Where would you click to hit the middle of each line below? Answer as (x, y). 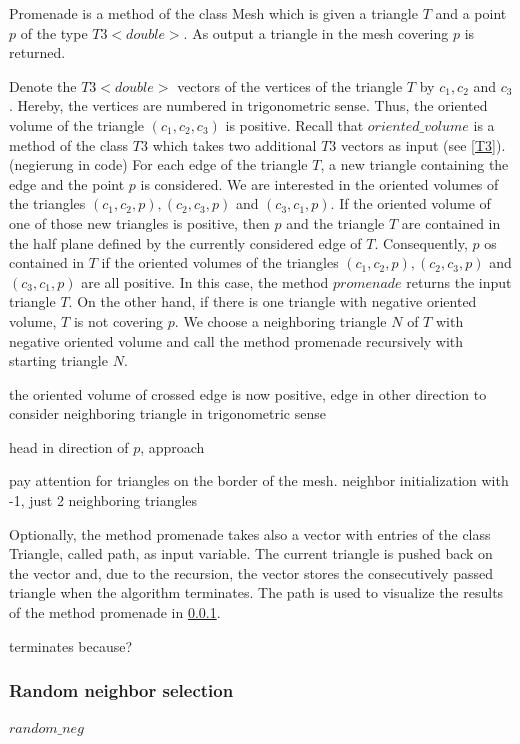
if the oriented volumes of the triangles (220, 262)
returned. (37, 52)
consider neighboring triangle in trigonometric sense (168, 413)
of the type (54, 32)
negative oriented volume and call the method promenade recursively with (236, 340)
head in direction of (69, 446)
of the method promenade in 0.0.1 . (115, 612)
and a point (471, 13)
